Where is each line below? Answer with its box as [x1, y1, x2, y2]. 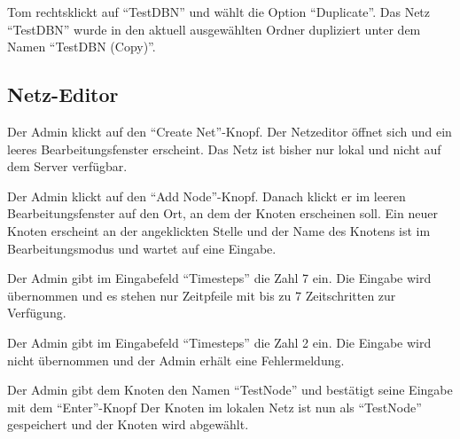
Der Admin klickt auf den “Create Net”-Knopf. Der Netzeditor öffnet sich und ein [7, 122, 452, 140]
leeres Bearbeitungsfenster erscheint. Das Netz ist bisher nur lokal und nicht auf [7, 139, 441, 158]
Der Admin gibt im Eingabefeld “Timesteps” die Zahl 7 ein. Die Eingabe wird [7, 269, 432, 287]
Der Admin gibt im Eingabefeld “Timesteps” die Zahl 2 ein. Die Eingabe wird [7, 333, 432, 351]
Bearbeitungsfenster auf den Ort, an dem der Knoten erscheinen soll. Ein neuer [7, 204, 438, 223]
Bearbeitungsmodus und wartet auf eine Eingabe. [7, 239, 277, 257]
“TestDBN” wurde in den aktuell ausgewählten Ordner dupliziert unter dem [7, 20, 421, 38]
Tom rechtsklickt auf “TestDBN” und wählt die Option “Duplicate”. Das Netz [7, 3, 431, 20]
